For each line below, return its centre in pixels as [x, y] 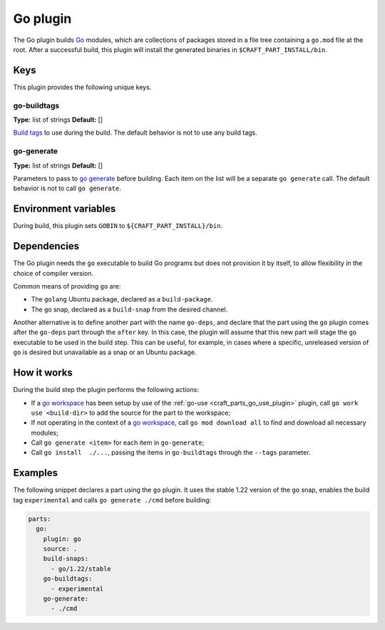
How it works [43, 373]
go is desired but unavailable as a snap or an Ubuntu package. [105, 352]
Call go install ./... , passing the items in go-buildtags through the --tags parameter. [171, 453]
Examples [36, 473]
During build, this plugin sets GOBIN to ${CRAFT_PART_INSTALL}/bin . [118, 226]
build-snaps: [66, 559]
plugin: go [62, 539]
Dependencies [46, 246]
